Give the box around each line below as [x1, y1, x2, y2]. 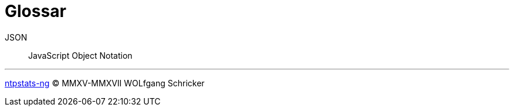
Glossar [5, 1, 66, 21]
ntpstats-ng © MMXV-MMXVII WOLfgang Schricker [5, 78, 205, 88]
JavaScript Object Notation [28, 50, 133, 60]
